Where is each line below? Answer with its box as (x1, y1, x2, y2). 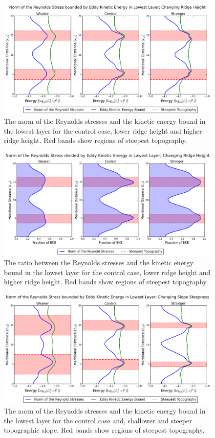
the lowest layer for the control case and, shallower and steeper (4, 415, 192, 425)
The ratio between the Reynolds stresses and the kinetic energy (4, 257, 193, 268)
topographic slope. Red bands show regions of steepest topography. (4, 425, 205, 435)
